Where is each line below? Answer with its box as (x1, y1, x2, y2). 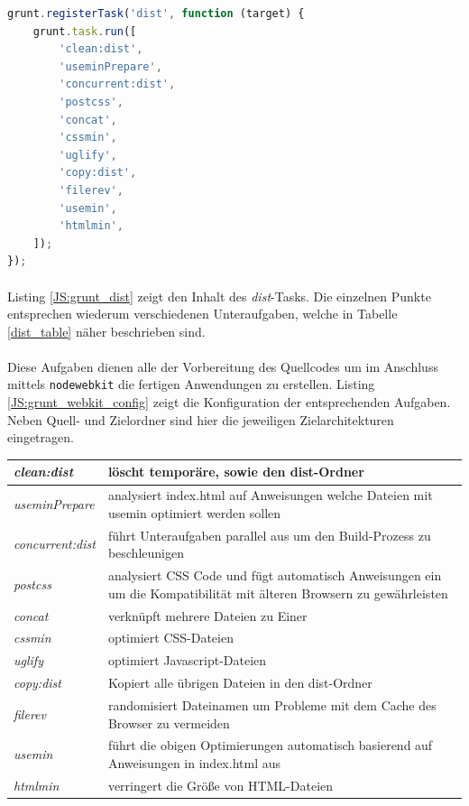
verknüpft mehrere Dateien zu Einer (107, 606, 308, 625)
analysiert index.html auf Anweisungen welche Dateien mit (107, 486, 433, 505)
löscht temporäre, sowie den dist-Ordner (107, 462, 364, 481)
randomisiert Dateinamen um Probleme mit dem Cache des (107, 695, 437, 714)
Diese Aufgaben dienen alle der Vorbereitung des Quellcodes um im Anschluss (7, 357, 438, 375)
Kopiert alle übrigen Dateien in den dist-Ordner (107, 673, 372, 692)
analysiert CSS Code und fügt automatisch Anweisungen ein (107, 566, 442, 585)
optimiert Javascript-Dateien (107, 651, 267, 670)
